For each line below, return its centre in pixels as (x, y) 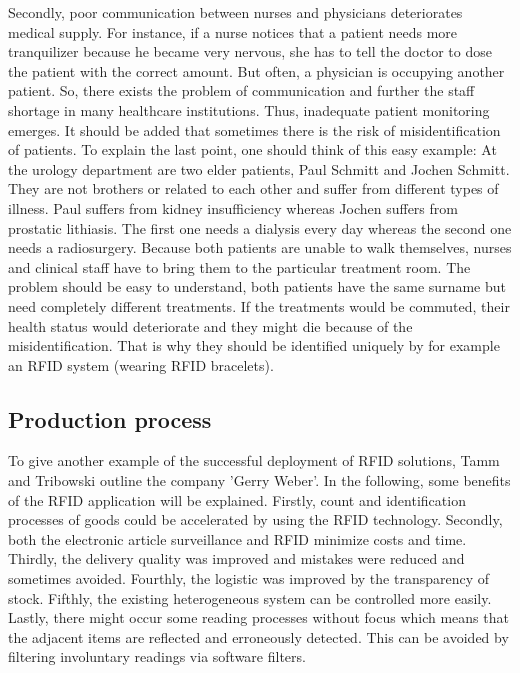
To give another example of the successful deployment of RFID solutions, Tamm (254, 460)
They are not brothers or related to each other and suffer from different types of (253, 188)
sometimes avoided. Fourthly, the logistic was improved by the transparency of (249, 578)
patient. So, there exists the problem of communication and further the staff (241, 90)
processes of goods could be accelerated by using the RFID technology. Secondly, (255, 519)
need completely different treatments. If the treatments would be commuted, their (259, 305)
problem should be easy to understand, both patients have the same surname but (257, 286)
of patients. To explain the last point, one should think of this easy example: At (252, 149)
